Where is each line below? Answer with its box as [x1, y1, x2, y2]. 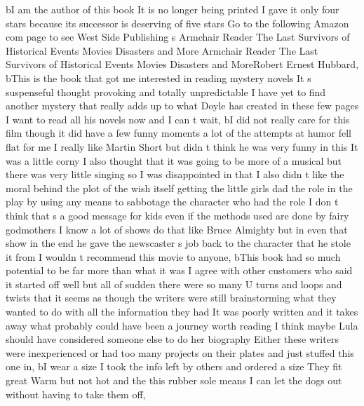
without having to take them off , [6, 386, 146, 401]
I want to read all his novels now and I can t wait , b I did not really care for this [6, 111, 350, 126]
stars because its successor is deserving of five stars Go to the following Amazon [6, 15, 349, 30]
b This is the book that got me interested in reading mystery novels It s [6, 70, 311, 85]
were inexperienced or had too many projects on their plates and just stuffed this [6, 345, 354, 360]
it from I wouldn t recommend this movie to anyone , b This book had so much [6, 249, 341, 264]
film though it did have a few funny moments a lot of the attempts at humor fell [6, 126, 351, 140]
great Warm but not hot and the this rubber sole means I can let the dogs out [6, 373, 342, 388]
